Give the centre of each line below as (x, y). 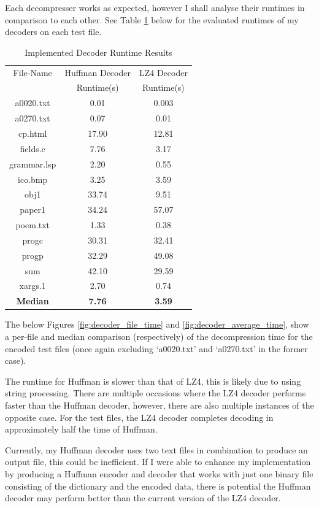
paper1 (33, 210)
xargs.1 (33, 286)
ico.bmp (33, 179)
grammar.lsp (33, 164)
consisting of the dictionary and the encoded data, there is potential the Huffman (158, 486)
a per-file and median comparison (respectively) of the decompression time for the (159, 336)
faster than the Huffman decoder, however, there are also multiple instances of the (159, 405)
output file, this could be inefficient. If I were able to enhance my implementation (158, 462)
